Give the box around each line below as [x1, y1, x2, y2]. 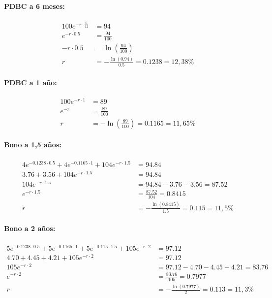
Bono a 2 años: [4, 223, 56, 233]
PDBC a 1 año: [4, 77, 57, 87]
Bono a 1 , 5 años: [4, 139, 61, 150]
